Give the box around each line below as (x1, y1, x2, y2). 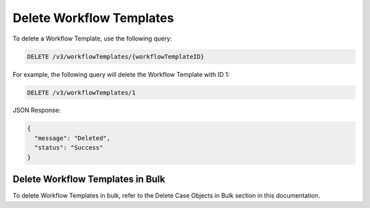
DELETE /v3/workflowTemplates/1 (27, 89, 136, 96)
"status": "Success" (34, 144, 103, 152)
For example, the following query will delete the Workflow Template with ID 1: (12, 70, 230, 78)
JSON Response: (12, 106, 61, 115)
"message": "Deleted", (34, 134, 111, 142)
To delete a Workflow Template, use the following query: (12, 34, 173, 43)
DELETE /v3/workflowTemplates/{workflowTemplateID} (27, 52, 205, 60)
